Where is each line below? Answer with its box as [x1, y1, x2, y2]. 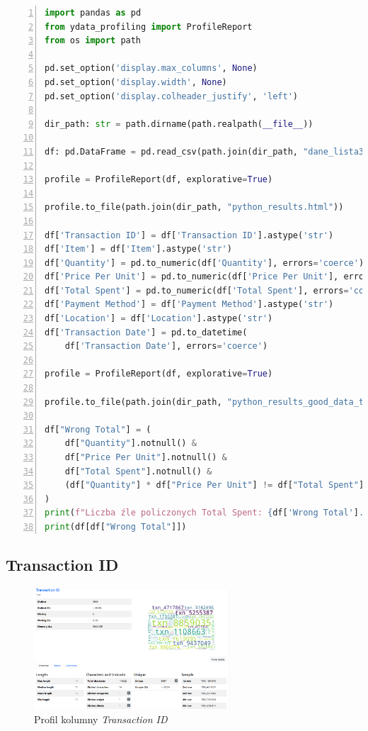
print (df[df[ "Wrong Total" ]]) [45, 521, 187, 532]
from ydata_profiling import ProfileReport [45, 21, 253, 32]
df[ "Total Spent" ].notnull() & [64, 466, 212, 476]
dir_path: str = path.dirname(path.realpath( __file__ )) [45, 118, 314, 129]
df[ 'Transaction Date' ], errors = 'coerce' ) [64, 341, 268, 352]
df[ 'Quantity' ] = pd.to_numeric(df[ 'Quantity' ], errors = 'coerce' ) [45, 257, 364, 268]
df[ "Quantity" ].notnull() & [64, 438, 197, 449]
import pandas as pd [45, 8, 142, 18]
